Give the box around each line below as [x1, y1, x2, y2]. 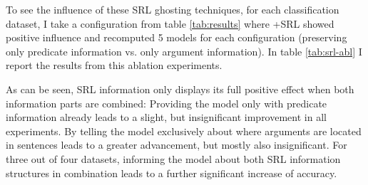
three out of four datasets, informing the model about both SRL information [6, 151, 341, 166]
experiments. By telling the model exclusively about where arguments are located [6, 123, 362, 138]
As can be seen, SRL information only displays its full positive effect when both [6, 81, 354, 96]
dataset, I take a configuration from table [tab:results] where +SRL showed [6, 16, 334, 31]
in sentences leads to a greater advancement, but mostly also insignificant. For [6, 137, 347, 152]
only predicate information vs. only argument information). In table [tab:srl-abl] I [6, 43, 362, 58]
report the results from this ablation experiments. [6, 58, 223, 73]
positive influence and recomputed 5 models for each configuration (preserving [6, 30, 347, 45]
